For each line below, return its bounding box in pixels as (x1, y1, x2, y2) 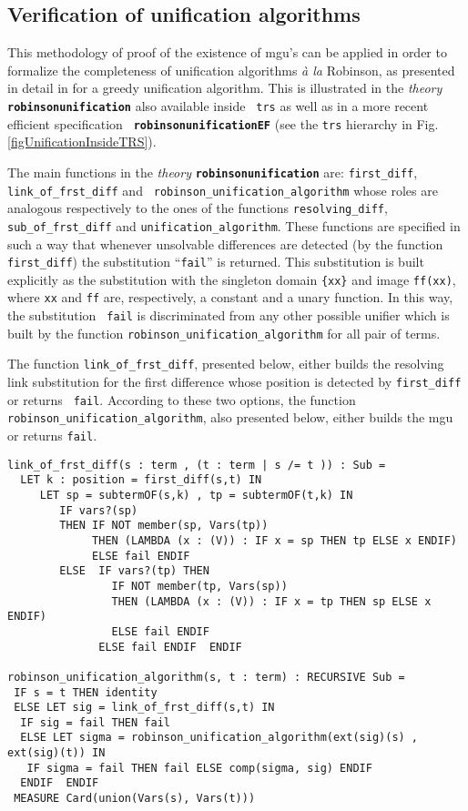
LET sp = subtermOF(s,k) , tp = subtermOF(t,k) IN (39, 488, 353, 502)
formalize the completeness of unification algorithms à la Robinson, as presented (7, 60, 455, 79)
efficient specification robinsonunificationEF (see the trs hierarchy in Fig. (7, 114, 439, 133)
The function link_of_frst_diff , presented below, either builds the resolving (7, 354, 444, 373)
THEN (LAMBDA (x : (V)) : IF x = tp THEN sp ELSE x (111, 594, 432, 608)
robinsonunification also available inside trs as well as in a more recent (7, 96, 429, 115)
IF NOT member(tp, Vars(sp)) (111, 579, 288, 593)
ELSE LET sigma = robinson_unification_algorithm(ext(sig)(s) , (20, 731, 419, 745)
